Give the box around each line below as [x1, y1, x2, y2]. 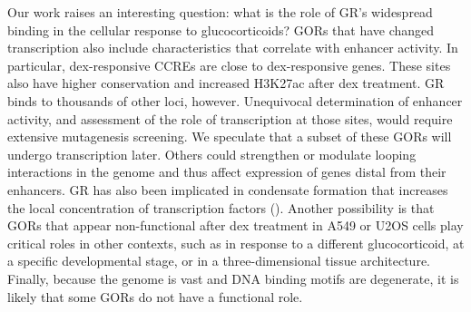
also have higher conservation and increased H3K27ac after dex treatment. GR [7, 73, 445, 93]
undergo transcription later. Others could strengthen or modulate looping [7, 144, 417, 163]
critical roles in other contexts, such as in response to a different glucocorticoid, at [7, 233, 465, 252]
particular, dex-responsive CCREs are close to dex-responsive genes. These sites [7, 55, 451, 74]
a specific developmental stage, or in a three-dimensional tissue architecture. [7, 251, 431, 270]
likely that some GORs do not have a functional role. [7, 287, 303, 306]
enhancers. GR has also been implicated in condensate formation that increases [7, 180, 448, 199]
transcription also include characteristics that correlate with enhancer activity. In [7, 38, 458, 57]
